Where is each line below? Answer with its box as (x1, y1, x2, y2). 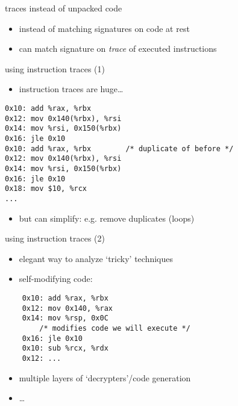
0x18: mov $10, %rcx (5, 184, 87, 193)
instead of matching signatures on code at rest (19, 22, 190, 34)
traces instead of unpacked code (5, 2, 122, 14)
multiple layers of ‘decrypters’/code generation (19, 371, 191, 384)
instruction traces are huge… (19, 83, 124, 95)
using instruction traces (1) (5, 62, 105, 75)
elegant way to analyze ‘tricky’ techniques (19, 252, 174, 264)
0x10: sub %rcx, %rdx (22, 344, 108, 353)
